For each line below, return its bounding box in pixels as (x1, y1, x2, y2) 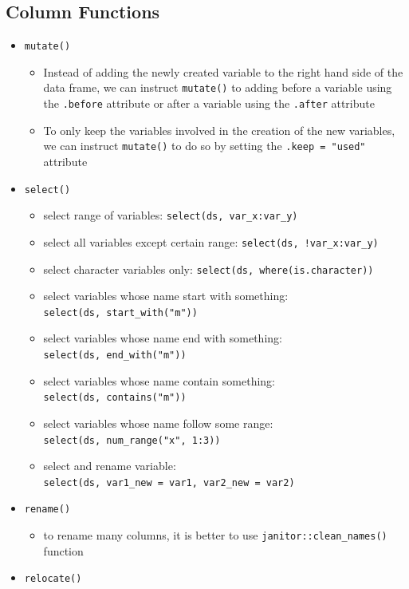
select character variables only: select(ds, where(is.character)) (43, 260, 374, 277)
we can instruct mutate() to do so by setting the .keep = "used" (43, 137, 366, 154)
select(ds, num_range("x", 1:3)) (43, 434, 221, 446)
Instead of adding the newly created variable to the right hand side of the (43, 63, 403, 80)
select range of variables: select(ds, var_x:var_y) (43, 207, 298, 223)
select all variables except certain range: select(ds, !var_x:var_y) (43, 233, 379, 250)
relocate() (24, 573, 82, 585)
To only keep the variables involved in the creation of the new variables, (43, 121, 395, 138)
